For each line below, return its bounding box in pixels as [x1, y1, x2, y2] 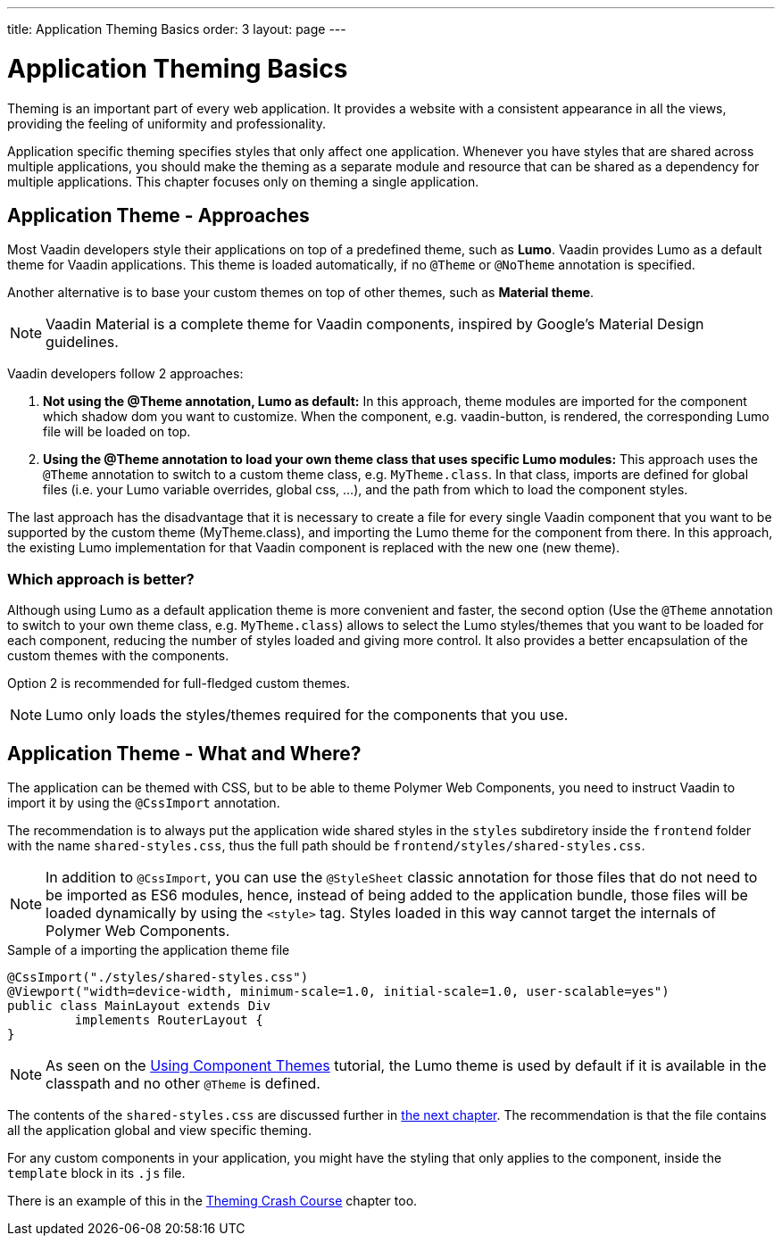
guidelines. [46, 333, 119, 352]
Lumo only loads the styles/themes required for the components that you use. [46, 706, 569, 725]
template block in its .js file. [7, 1164, 186, 1181]
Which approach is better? [7, 569, 195, 588]
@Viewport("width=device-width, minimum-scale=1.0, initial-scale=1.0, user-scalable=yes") [7, 983, 670, 999]
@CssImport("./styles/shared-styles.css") [7, 969, 309, 984]
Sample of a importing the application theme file [7, 941, 290, 957]
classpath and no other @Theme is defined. [46, 1073, 320, 1092]
